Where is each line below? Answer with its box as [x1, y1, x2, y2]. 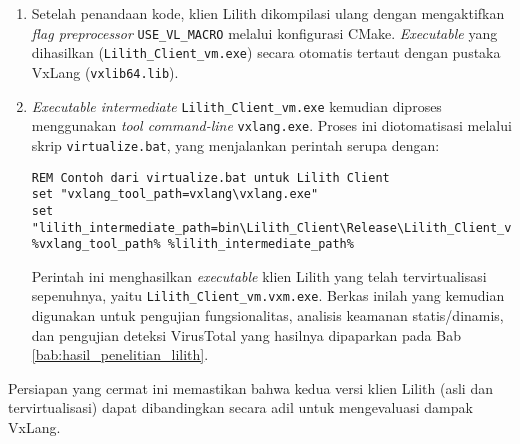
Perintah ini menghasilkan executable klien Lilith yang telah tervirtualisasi [31, 265, 487, 286]
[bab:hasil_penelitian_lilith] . [31, 344, 209, 365]
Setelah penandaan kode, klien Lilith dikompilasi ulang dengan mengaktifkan [31, 3, 505, 23]
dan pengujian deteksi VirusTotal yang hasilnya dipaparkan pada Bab [31, 324, 461, 345]
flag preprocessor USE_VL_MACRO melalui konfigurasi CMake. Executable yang [31, 22, 498, 43]
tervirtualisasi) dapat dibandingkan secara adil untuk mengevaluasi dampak [8, 397, 473, 418]
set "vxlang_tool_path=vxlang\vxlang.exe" [31, 187, 319, 202]
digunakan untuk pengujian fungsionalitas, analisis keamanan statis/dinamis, [31, 305, 504, 326]
